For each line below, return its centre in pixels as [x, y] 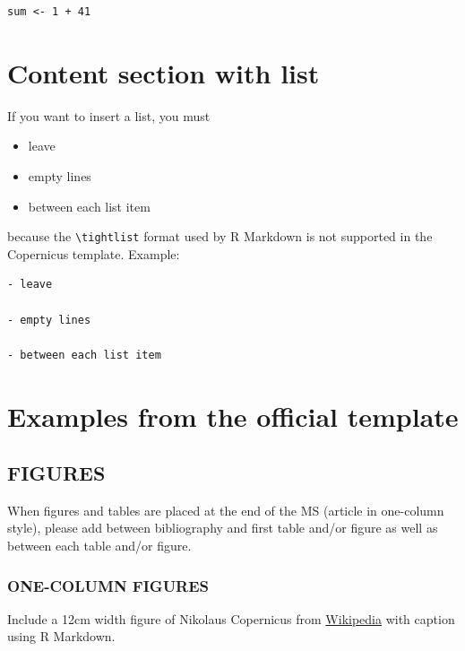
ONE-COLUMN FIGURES [108, 585]
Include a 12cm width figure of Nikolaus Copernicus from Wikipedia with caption [231, 618]
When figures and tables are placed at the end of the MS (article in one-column [226, 510]
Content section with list [164, 72]
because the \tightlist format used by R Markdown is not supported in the [220, 236]
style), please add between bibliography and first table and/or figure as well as [223, 528]
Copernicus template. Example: [94, 253]
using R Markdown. [61, 636]
